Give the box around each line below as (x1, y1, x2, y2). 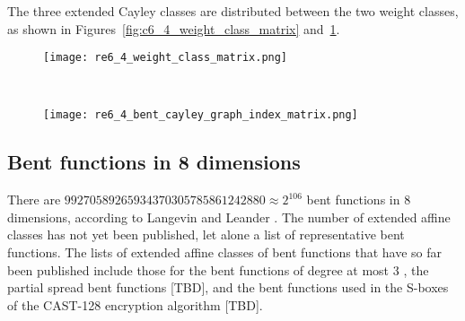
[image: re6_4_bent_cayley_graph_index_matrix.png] (43, 108, 358, 122)
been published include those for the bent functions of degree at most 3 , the (7, 260, 429, 279)
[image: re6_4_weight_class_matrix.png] (43, 51, 288, 65)
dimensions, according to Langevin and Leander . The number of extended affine (7, 207, 451, 226)
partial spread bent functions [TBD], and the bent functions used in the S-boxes (7, 278, 449, 297)
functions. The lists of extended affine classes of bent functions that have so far (7, 243, 443, 262)
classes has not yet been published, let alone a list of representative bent (7, 225, 405, 244)
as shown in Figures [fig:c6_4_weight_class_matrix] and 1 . (7, 19, 340, 38)
